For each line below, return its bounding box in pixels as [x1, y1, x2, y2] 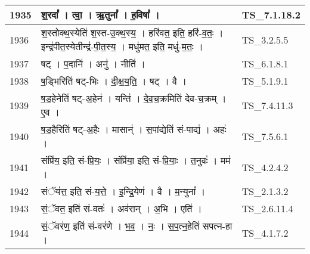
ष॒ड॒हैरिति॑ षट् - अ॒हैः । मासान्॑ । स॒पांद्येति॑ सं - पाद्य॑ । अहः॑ [41, 122, 227, 136]
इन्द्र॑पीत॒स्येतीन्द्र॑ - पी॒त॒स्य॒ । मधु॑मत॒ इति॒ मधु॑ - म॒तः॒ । [41, 39, 203, 53]
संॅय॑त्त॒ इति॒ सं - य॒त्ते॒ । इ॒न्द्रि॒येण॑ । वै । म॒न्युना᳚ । [41, 184, 206, 198]
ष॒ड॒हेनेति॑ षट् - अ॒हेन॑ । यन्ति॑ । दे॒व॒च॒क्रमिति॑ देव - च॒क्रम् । [41, 91, 227, 105]
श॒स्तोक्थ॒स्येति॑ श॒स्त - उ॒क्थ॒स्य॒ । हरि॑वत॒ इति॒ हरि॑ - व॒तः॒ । [41, 26, 224, 39]
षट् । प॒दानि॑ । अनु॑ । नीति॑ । [41, 57, 145, 70]
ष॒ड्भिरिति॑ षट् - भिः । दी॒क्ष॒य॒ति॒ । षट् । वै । [41, 74, 187, 88]
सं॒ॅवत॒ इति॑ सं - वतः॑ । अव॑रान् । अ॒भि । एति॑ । [41, 202, 202, 215]
